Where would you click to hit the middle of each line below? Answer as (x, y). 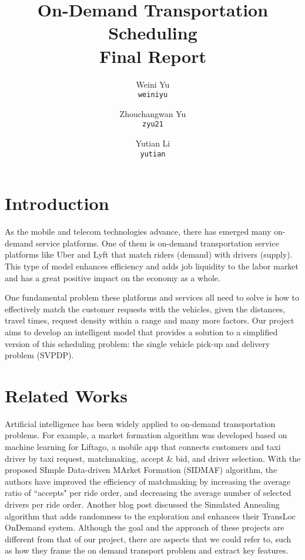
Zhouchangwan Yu (153, 113)
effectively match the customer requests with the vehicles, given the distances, (145, 309)
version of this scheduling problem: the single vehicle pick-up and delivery (138, 343)
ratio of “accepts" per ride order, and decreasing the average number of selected (148, 493)
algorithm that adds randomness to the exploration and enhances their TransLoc (150, 516)
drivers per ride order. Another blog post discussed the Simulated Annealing (142, 504)
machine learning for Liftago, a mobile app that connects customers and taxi (143, 447)
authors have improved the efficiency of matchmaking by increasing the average (148, 481)
